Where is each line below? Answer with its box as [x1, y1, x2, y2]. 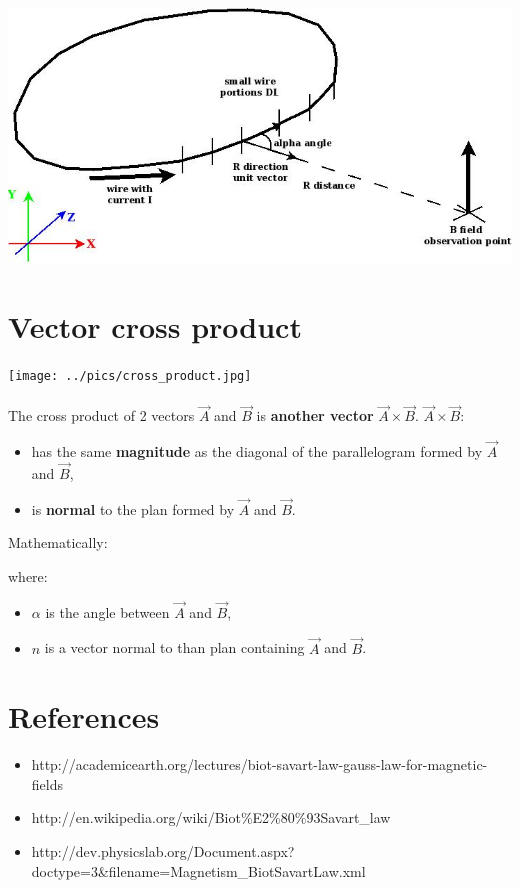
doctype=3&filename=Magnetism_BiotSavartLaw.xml [31, 860, 366, 881]
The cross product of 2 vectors [8, 405, 195, 426]
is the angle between [45, 601, 170, 622]
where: [8, 565, 48, 586]
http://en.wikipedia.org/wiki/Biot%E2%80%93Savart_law [31, 807, 391, 828]
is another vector [256, 405, 374, 426]
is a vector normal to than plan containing [44, 637, 305, 658]
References [8, 696, 160, 737]
